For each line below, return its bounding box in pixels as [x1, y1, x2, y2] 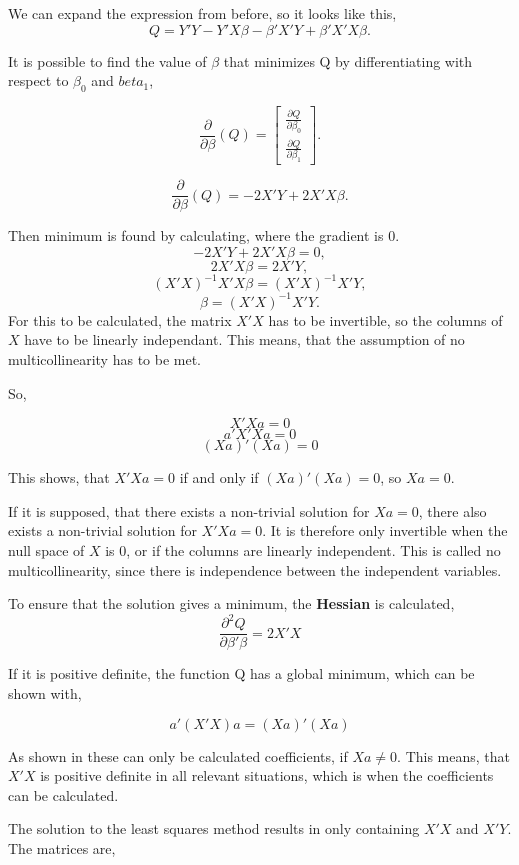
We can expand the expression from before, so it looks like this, [8, 3, 397, 23]
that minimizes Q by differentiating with [223, 50, 473, 71]
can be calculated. [8, 784, 119, 805]
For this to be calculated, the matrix [8, 309, 232, 330]
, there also [418, 500, 487, 521]
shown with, [8, 682, 82, 703]
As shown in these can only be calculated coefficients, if [8, 745, 348, 766]
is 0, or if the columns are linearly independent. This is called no [105, 540, 501, 561]
